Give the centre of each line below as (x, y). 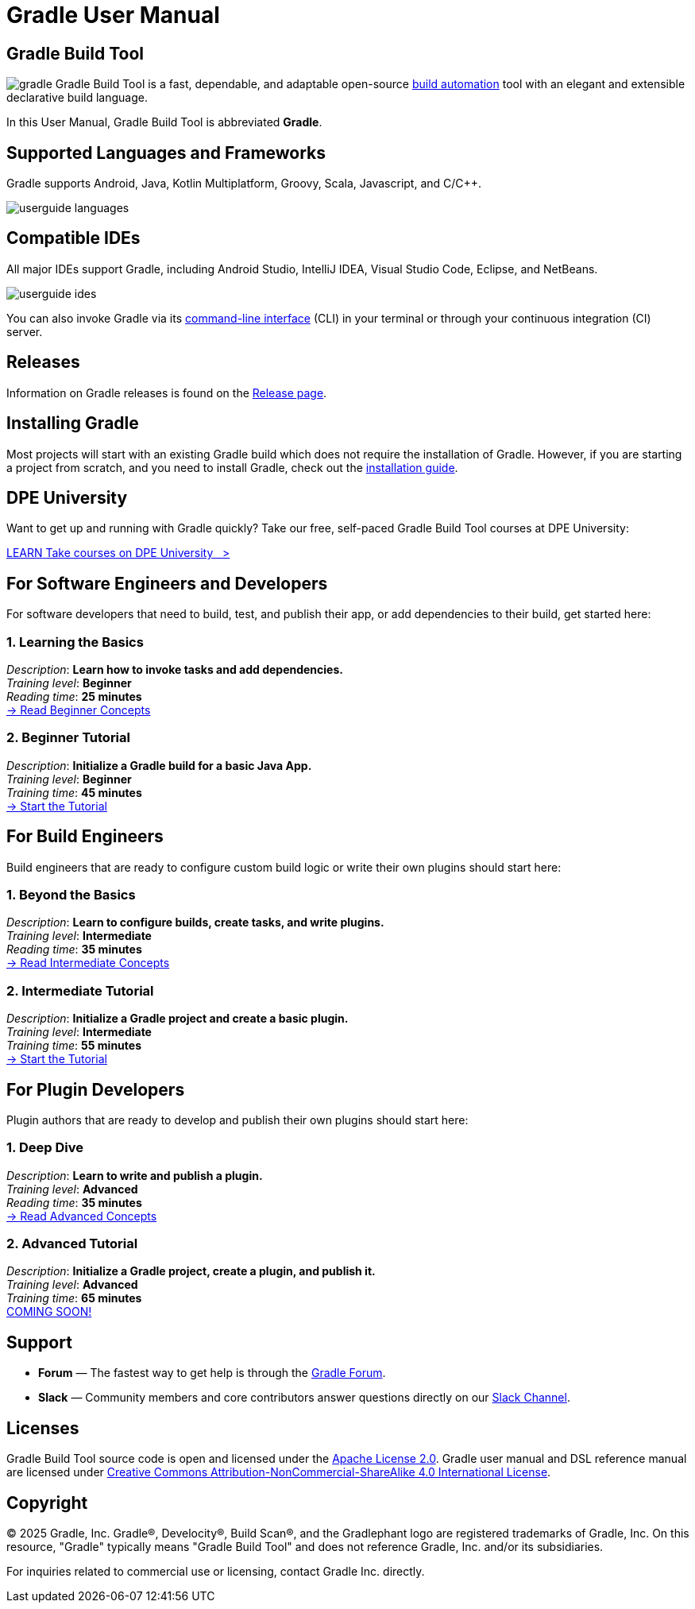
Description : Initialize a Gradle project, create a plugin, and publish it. (191, 1271)
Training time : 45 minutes (74, 792)
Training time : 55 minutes (74, 1046)
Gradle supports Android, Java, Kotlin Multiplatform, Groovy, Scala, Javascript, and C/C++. (244, 184)
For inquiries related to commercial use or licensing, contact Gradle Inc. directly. (216, 1571)
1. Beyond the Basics (71, 894)
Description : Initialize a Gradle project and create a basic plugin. (178, 1019)
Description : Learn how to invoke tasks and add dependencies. (175, 669)
